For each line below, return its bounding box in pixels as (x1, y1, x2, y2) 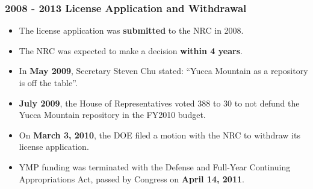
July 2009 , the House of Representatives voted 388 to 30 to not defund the (19, 96, 300, 109)
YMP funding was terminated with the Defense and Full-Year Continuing (19, 160, 291, 173)
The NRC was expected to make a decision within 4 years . (19, 44, 243, 57)
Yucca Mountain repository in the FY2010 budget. (19, 108, 206, 121)
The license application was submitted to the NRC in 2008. (19, 24, 244, 37)
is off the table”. (19, 76, 78, 88)
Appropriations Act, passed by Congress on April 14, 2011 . (19, 172, 244, 185)
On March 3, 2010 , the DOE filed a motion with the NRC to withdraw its (19, 128, 300, 141)
